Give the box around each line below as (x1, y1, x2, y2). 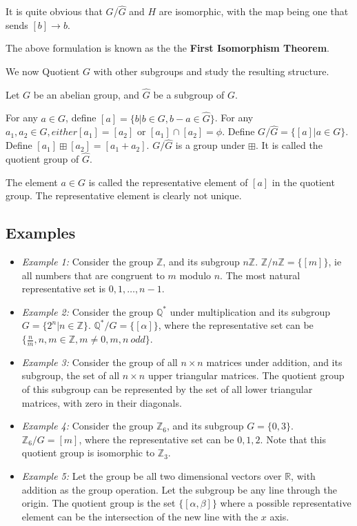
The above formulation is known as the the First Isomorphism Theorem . (6, 41, 329, 55)
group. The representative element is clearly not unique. (6, 188, 242, 203)
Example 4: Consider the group (21, 418, 154, 433)
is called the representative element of (88, 174, 248, 189)
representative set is (21, 281, 106, 296)
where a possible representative (220, 496, 351, 510)
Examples (6, 222, 76, 243)
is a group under (175, 138, 245, 152)
